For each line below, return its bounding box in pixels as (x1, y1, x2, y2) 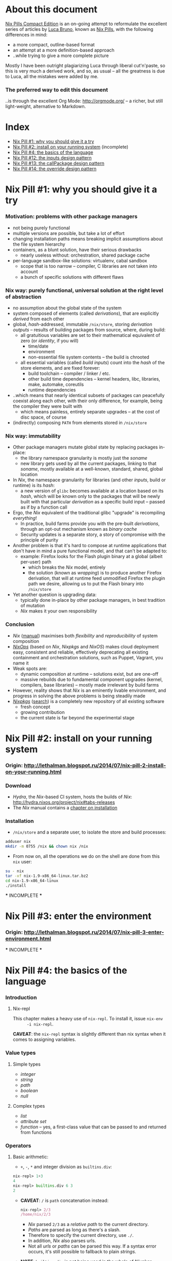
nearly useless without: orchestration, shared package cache (20, 252, 150, 258)
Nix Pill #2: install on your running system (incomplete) (12, 144, 128, 150)
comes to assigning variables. (12, 1036, 76, 1042)
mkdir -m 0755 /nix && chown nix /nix (5, 844, 88, 849)
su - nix (5, 869, 24, 874)
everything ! (12, 515, 37, 521)
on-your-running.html (5, 768, 62, 775)
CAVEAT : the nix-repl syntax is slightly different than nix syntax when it (12, 1031, 166, 1037)
